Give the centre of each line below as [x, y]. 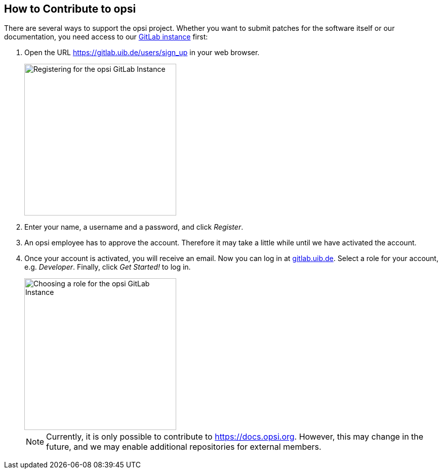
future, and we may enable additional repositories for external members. [184, 447]
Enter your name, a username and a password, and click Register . [134, 227]
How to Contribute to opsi [70, 9]
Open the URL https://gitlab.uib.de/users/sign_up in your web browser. [142, 53]
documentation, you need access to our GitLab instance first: [106, 37]
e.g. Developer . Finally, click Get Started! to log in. [108, 267]
